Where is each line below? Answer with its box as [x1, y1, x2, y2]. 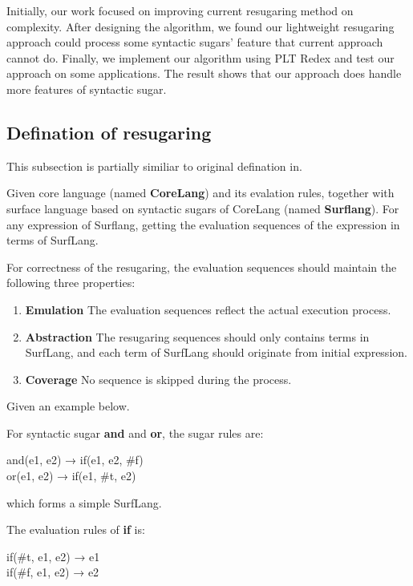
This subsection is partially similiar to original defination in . [6, 157, 302, 174]
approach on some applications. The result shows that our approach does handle [6, 65, 402, 82]
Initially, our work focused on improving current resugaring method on [6, 2, 354, 18]
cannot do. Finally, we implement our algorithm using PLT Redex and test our [6, 49, 395, 66]
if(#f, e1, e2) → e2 [6, 564, 99, 580]
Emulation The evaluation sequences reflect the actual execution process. [25, 301, 391, 317]
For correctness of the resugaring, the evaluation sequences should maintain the [6, 258, 397, 275]
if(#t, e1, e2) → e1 [6, 548, 100, 564]
